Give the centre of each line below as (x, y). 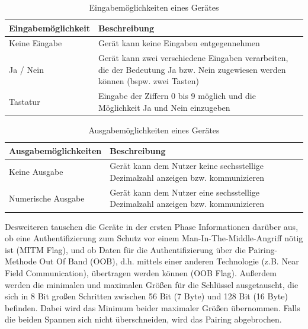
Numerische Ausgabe (47, 198)
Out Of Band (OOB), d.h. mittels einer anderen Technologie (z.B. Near (169, 261)
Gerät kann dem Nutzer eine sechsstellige (185, 192)
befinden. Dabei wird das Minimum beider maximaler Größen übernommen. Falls (153, 307)
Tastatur (25, 102)
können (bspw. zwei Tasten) (148, 81)
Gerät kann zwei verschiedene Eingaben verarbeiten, (193, 58)
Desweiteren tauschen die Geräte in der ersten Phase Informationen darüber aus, (152, 226)
